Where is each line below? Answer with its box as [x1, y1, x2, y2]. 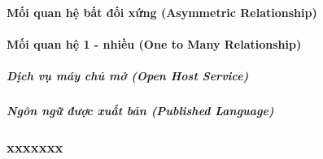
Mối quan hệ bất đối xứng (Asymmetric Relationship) [7, 3, 317, 20]
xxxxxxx [7, 136, 63, 157]
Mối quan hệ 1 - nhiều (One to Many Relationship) [7, 35, 302, 52]
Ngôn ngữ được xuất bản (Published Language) [7, 101, 274, 118]
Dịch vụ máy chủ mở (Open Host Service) [7, 67, 249, 84]
